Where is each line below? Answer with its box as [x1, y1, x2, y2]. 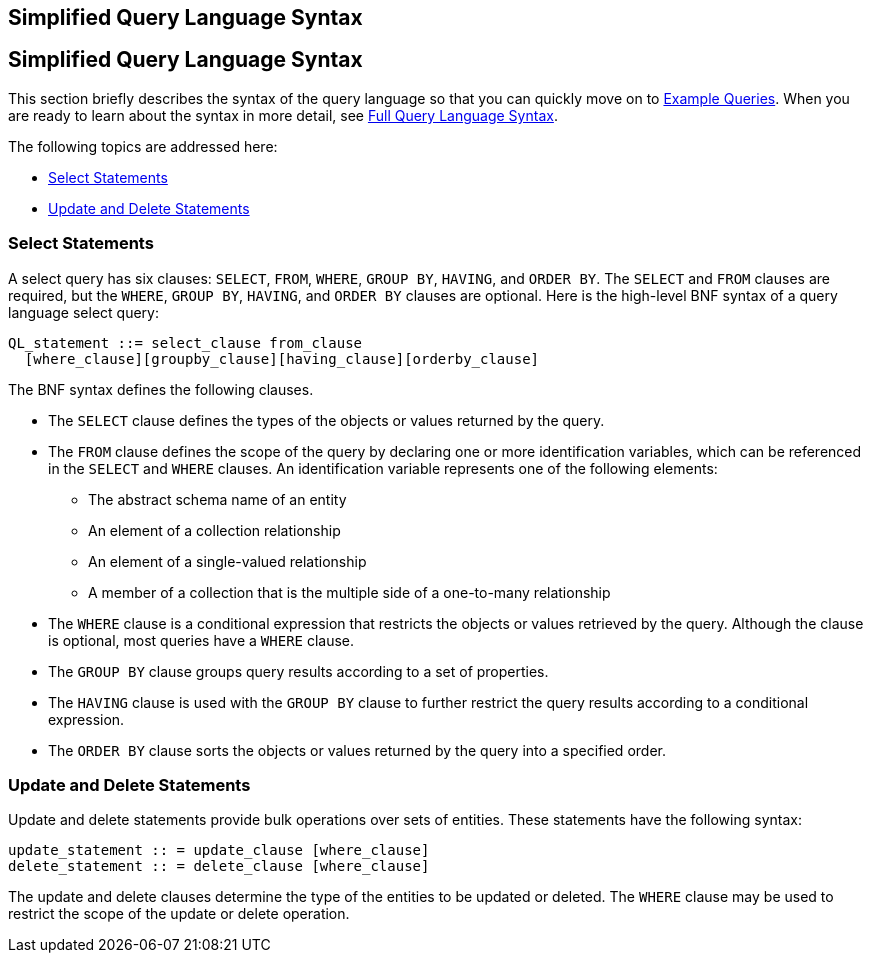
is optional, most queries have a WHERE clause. [48, 631, 355, 649]
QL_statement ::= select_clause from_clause [8, 334, 363, 351]
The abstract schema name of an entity [88, 490, 347, 508]
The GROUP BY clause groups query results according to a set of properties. [48, 662, 549, 680]
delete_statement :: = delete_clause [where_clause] [8, 858, 430, 875]
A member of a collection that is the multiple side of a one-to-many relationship [88, 583, 611, 601]
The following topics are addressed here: [8, 137, 278, 155]
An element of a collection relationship [88, 521, 341, 539]
